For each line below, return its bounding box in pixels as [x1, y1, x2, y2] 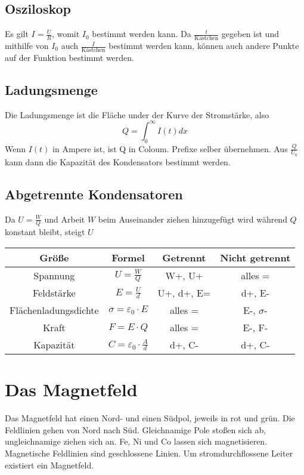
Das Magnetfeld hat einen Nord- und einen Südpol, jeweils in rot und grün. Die [5, 412, 295, 424]
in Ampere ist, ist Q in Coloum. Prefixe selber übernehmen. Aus [52, 142, 288, 155]
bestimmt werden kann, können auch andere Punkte [108, 39, 299, 52]
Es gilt [5, 27, 29, 40]
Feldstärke [33, 286, 76, 300]
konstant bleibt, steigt [5, 226, 85, 238]
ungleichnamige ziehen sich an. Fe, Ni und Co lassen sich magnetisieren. [5, 435, 268, 448]
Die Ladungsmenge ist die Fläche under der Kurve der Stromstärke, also [5, 108, 269, 121]
